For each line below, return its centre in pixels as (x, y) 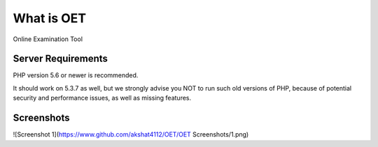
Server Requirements (61, 59)
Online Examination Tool (48, 39)
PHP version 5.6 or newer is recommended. (76, 75)
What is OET (50, 18)
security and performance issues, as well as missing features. (102, 98)
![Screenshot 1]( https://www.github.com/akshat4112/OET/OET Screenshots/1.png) (131, 134)
